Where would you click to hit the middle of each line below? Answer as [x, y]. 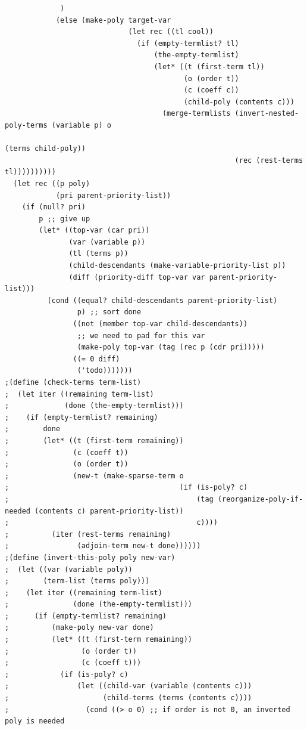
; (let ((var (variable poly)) [69, 569]
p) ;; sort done [109, 312]
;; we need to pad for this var [141, 335]
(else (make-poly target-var [113, 20]
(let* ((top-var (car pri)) [94, 231]
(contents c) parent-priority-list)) [109, 511]
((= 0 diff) [96, 359]
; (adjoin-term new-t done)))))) [103, 546]
